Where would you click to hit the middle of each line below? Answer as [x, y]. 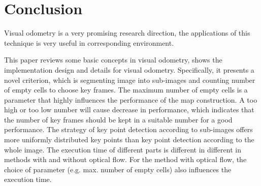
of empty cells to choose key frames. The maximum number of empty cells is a [126, 90]
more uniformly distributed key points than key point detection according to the [129, 139]
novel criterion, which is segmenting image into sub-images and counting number [130, 80]
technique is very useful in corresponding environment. [89, 42]
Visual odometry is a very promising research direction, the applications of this [127, 33]
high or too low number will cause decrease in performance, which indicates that [129, 110]
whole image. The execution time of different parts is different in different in [123, 149]
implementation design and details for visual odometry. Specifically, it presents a [129, 69]
